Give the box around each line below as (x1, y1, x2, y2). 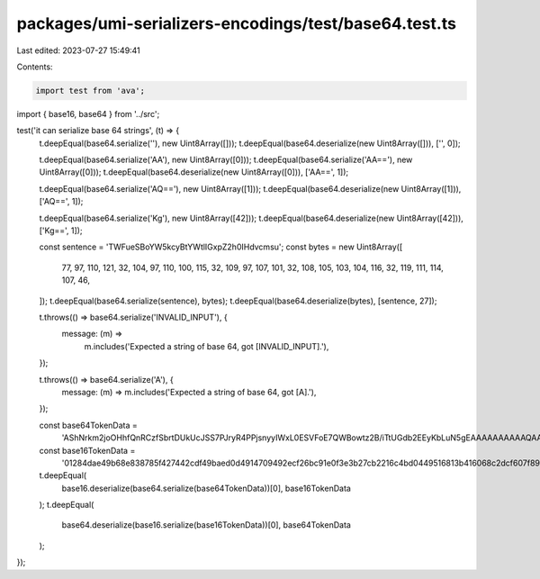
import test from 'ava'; (35, 86, 146, 95)
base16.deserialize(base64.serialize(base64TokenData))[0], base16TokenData (61, 483, 351, 493)
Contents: (16, 61, 53, 72)
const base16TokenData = (39, 445, 136, 456)
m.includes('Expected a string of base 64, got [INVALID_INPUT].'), (84, 340, 329, 351)
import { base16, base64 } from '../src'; (16, 108, 160, 119)
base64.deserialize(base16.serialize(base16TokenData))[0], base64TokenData (61, 520, 351, 530)
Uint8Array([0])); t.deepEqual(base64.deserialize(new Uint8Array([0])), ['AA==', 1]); (39, 167, 349, 177)
